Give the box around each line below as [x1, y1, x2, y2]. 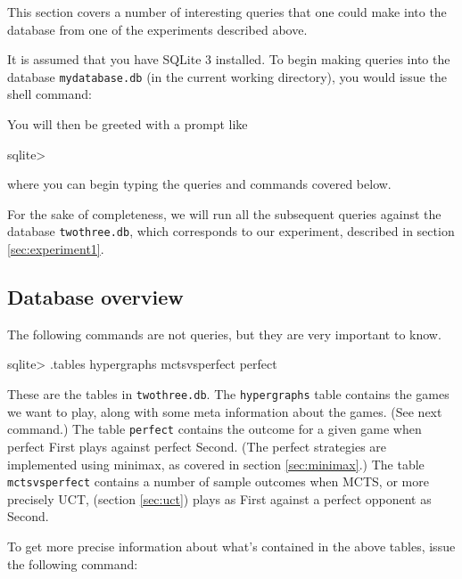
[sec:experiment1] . [7, 240, 104, 258]
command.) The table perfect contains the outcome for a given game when [7, 420, 422, 438]
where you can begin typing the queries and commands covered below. [7, 175, 392, 193]
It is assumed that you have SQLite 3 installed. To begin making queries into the [7, 50, 450, 69]
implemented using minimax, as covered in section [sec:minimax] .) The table [7, 454, 425, 473]
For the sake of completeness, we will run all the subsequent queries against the [7, 204, 441, 223]
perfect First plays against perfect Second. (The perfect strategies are [7, 436, 387, 455]
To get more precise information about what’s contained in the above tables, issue [7, 536, 456, 555]
